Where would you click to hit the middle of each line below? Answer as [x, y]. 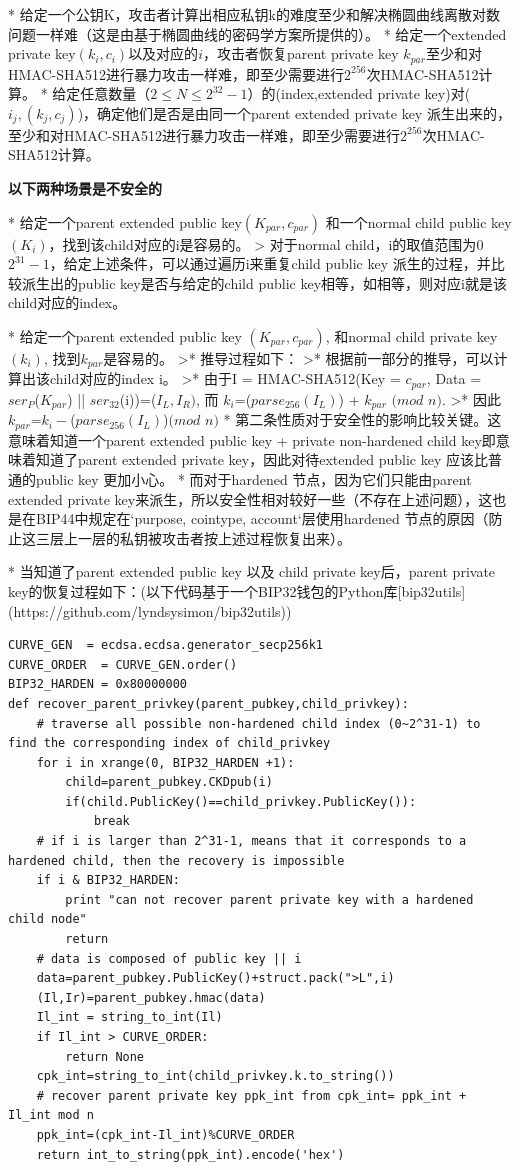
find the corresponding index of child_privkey [169, 743]
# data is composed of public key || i [169, 958]
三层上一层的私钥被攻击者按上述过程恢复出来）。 [193, 537]
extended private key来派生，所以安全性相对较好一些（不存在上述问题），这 [250, 498]
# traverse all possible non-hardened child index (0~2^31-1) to [258, 723]
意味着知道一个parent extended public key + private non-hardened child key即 [252, 439]
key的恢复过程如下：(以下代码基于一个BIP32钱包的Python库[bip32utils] [237, 590]
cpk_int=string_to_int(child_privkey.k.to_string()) [215, 1076]
